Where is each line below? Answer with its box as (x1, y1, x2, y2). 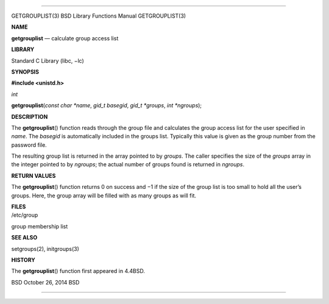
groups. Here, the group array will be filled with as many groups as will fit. (11, 192, 197, 199)
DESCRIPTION (11, 113, 48, 120)
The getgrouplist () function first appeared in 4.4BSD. (11, 267, 146, 275)
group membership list (11, 222, 68, 230)
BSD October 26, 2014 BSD (11, 278, 80, 286)
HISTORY (11, 256, 36, 263)
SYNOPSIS (11, 68, 40, 76)
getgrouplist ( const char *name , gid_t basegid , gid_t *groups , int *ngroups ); (11, 102, 202, 109)
